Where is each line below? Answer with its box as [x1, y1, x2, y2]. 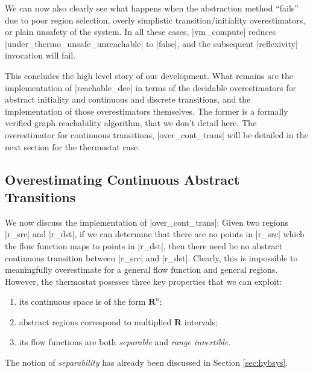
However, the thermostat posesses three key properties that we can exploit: [5, 275, 282, 287]
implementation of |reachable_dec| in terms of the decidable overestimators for [5, 81, 297, 94]
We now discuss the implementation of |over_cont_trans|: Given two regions [5, 215, 288, 228]
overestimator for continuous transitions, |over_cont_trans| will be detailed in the [5, 128, 308, 141]
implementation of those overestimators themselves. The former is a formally [5, 104, 288, 117]
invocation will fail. [5, 49, 76, 62]
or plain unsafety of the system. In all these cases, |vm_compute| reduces [5, 25, 276, 38]
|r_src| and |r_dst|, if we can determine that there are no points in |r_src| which [5, 228, 305, 240]
